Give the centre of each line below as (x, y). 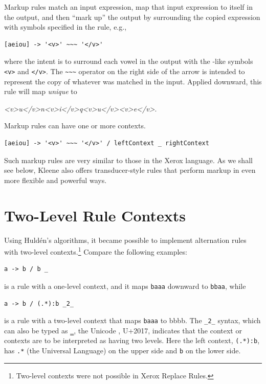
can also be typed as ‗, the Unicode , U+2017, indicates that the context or (123, 330)
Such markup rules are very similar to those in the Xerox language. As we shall (128, 160)
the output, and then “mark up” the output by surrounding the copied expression (132, 17)
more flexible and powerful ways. (56, 180)
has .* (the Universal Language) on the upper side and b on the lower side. (123, 351)
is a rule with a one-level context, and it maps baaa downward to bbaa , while (125, 286)
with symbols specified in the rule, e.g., (65, 27)
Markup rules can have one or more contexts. (75, 126)
